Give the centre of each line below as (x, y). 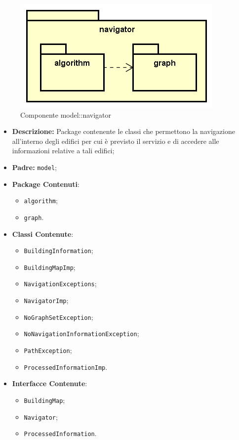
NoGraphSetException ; (59, 317)
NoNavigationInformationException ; (81, 333)
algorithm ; (41, 200)
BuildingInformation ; (59, 250)
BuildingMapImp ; (50, 267)
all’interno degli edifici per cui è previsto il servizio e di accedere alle (116, 141)
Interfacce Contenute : (50, 383)
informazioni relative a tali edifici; (63, 151)
